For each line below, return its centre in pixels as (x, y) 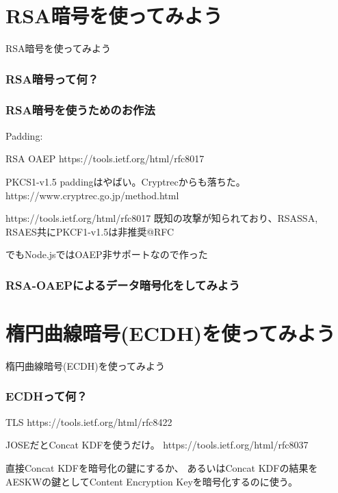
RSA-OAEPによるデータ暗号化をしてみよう (123, 285)
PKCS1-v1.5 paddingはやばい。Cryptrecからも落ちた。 (126, 181)
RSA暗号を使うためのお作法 (80, 110)
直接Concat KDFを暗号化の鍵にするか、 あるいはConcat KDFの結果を (162, 467)
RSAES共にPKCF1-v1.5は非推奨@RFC (90, 231)
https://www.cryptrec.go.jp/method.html (92, 195)
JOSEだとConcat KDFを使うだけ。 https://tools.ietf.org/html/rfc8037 (157, 445)
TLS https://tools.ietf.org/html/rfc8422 (89, 421)
